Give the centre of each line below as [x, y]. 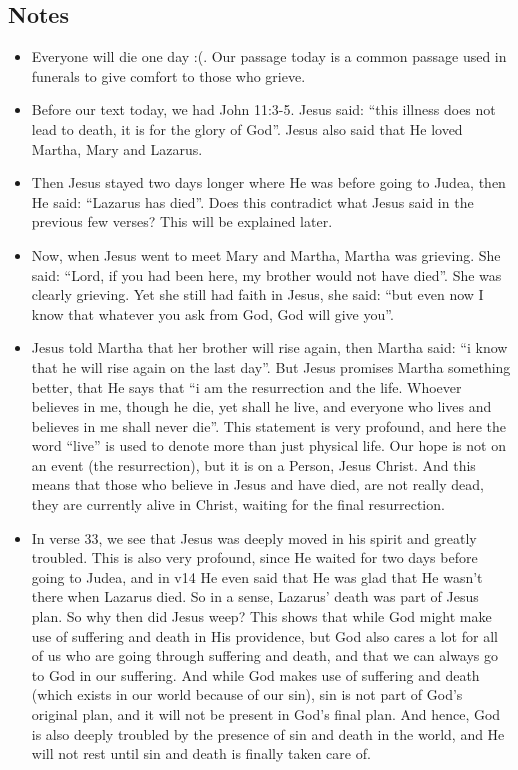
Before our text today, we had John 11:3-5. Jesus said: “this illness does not [263, 109]
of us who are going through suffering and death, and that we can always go [265, 655]
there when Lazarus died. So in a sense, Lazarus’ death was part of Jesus [255, 596]
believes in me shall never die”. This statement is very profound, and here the [268, 425]
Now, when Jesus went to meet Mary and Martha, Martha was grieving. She [266, 254]
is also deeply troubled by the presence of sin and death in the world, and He [268, 733]
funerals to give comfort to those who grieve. [168, 75]
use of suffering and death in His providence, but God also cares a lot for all [264, 635]
